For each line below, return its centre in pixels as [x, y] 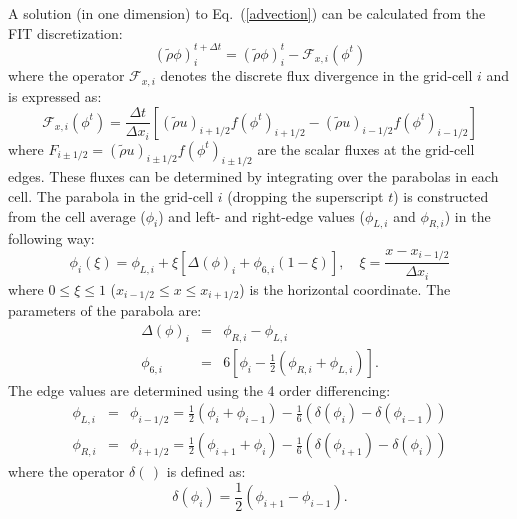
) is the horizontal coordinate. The [345, 288]
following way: [51, 238]
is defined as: [206, 471]
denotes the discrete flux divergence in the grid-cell [316, 75]
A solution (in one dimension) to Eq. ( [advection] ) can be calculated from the [247, 13]
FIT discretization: [65, 32]
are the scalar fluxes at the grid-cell [366, 148]
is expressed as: [55, 95]
